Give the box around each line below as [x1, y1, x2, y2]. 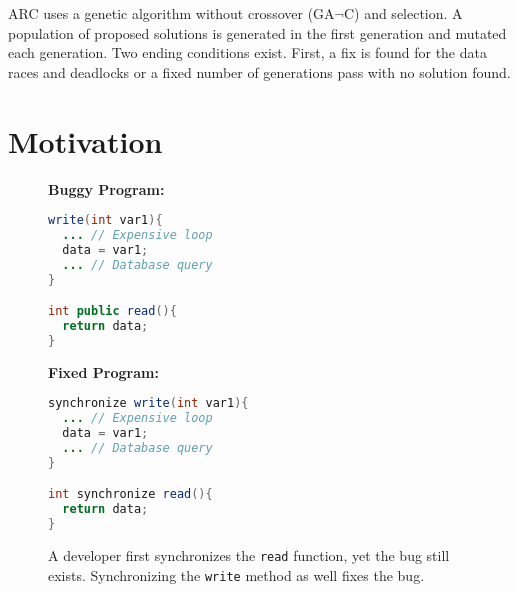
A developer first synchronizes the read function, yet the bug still [48, 545, 450, 565]
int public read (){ [48, 304, 177, 319]
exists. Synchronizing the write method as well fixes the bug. [48, 564, 425, 585]
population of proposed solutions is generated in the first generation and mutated [8, 22, 507, 43]
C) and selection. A [343, 3, 463, 23]
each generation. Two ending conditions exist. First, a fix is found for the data [8, 42, 487, 63]
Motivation [8, 120, 163, 161]
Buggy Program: [48, 178, 165, 199]
